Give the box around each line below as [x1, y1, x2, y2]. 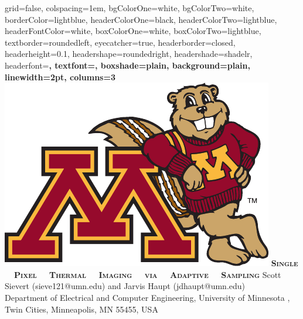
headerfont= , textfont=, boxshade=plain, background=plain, [5, 59, 250, 71]
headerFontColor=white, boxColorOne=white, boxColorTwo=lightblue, [5, 25, 261, 37]
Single [271, 257, 298, 269]
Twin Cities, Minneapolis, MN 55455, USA [5, 303, 158, 315]
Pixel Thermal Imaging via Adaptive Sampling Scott [14, 268, 281, 280]
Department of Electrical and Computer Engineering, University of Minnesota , [5, 291, 290, 303]
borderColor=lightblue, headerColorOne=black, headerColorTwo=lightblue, [5, 13, 277, 25]
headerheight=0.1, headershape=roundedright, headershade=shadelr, [5, 47, 253, 60]
